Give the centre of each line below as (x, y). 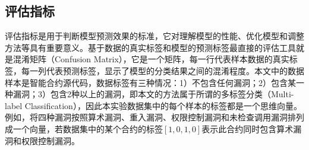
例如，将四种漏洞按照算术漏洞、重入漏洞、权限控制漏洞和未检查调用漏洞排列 (154, 117)
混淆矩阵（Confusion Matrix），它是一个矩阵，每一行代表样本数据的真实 (151, 59)
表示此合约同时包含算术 (247, 128)
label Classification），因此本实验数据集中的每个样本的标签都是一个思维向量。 (153, 105)
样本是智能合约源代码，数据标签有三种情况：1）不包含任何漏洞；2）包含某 (150, 82)
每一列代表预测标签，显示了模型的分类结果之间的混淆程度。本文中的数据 (163, 70)
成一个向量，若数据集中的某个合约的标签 (84, 128)
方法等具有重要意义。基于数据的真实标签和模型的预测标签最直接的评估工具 (150, 47)
